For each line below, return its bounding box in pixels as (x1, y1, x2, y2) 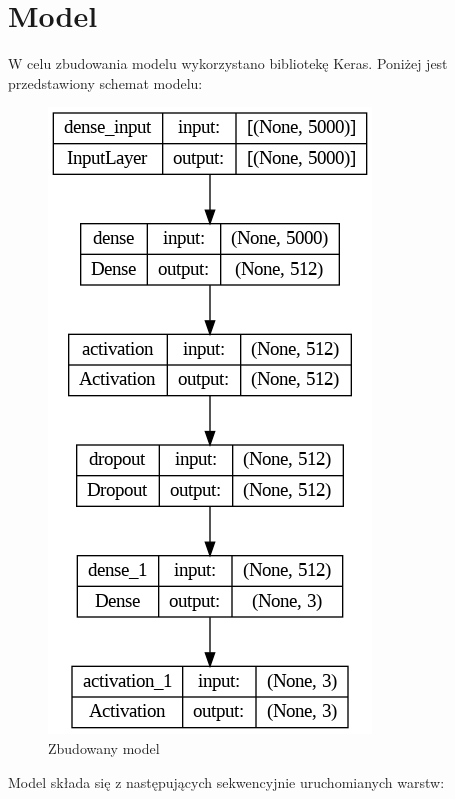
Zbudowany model (48, 737, 160, 758)
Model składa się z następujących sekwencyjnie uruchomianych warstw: (8, 771, 445, 792)
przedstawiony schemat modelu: (8, 72, 203, 93)
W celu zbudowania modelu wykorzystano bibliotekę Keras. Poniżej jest (8, 53, 448, 74)
